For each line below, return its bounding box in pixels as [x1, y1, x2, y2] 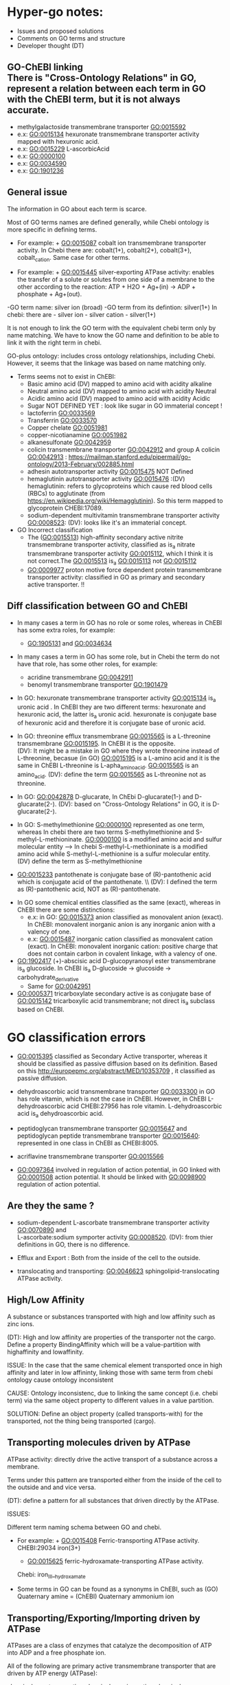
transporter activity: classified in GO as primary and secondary [27, 573, 205, 581]
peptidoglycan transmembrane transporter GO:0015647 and [16, 1125, 187, 1133]
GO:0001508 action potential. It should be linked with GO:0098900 [16, 1173, 207, 1181]
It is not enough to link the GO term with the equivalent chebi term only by [7, 324, 216, 332]
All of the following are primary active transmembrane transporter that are [7, 1662, 216, 1671]
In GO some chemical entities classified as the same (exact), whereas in [16, 898, 221, 906]
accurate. [7, 104, 49, 116]
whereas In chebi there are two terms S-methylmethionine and [16, 828, 194, 836]
